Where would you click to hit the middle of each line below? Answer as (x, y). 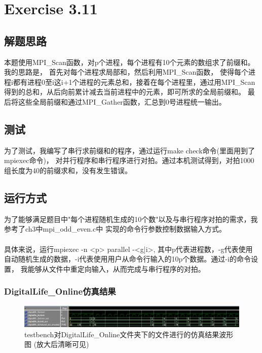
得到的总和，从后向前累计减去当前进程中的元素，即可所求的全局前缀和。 (125, 92)
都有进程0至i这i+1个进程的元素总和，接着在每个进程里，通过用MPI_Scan (134, 82)
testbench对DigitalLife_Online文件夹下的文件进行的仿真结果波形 (129, 334)
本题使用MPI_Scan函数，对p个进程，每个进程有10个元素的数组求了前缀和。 (129, 62)
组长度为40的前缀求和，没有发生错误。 (68, 170)
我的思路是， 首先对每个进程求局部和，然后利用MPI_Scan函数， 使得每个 (126, 72)
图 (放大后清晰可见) (57, 344)
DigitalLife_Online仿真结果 (60, 291)
